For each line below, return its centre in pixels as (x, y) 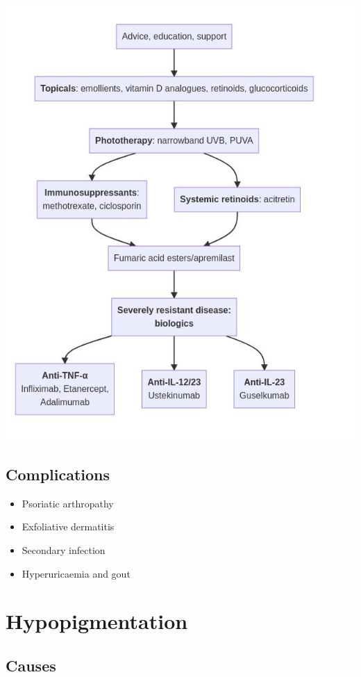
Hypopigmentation (97, 621)
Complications (58, 474)
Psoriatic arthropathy (68, 503)
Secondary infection (64, 549)
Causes (31, 665)
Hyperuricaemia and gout (76, 573)
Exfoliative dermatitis (68, 527)
